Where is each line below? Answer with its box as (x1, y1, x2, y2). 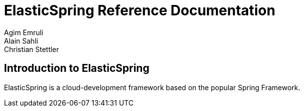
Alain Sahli (4, 36, 38, 45)
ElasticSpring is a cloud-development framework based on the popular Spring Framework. (4, 83, 301, 92)
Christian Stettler (4, 45, 59, 54)
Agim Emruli (4, 28, 43, 37)
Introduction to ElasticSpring (4, 62, 150, 75)
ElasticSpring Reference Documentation (4, 2, 276, 19)
